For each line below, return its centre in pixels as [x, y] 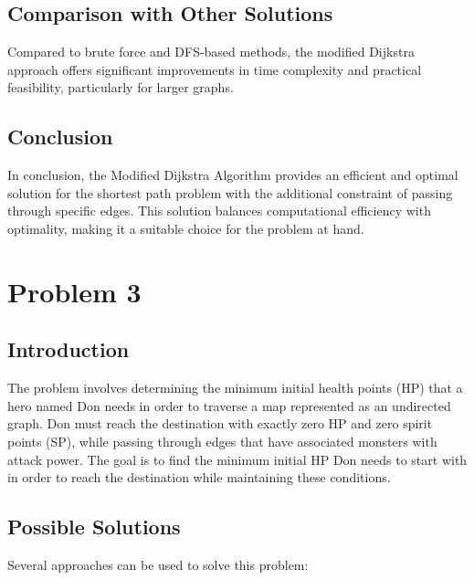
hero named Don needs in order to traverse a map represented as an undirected [229, 405]
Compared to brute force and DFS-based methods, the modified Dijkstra [211, 52]
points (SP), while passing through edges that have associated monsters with [222, 441]
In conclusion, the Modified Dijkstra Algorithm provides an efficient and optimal [233, 175]
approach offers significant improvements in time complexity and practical [215, 69]
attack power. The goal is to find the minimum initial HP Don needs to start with [237, 459]
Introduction [68, 349]
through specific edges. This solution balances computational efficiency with [219, 211]
